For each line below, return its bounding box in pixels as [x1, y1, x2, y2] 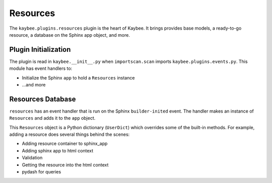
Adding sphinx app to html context [22, 147, 94, 153]
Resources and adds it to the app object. [9, 115, 96, 121]
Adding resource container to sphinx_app [22, 141, 108, 147]
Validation [22, 155, 43, 161]
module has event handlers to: [9, 65, 73, 71]
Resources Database [9, 95, 76, 103]
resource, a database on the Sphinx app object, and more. [9, 32, 130, 38]
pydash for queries [22, 169, 61, 175]
